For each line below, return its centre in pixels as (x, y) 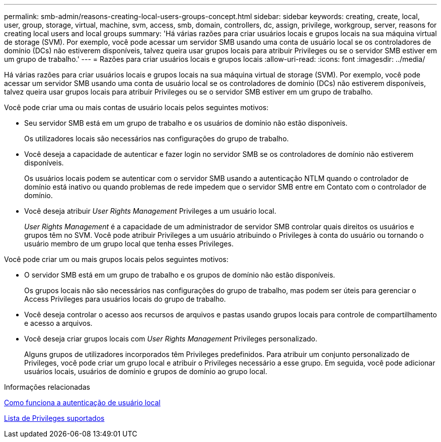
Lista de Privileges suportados (54, 418)
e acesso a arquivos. (58, 323)
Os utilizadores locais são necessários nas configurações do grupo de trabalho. (157, 139)
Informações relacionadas (47, 387)
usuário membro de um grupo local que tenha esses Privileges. (129, 244)
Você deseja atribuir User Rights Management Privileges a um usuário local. (150, 211)
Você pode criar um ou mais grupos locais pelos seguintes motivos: (116, 259)
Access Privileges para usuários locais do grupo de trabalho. (125, 299)
